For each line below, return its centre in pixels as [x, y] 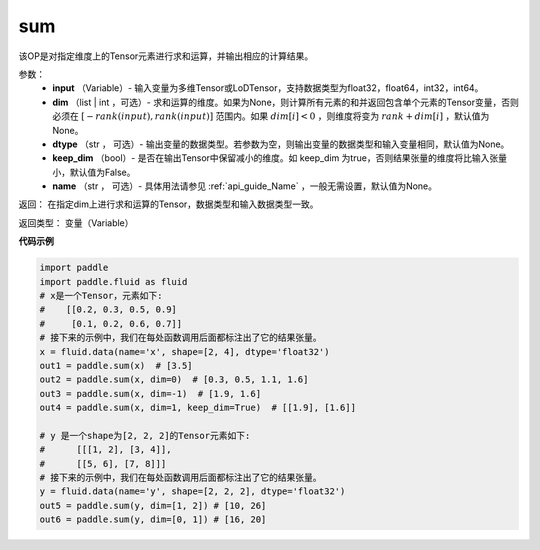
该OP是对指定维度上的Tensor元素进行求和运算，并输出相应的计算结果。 [166, 56]
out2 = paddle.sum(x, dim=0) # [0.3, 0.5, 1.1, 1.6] [174, 379]
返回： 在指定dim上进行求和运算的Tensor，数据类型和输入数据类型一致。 [168, 204]
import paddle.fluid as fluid [113, 281]
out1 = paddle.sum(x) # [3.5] [116, 365]
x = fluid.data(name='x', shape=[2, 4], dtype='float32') [184, 351]
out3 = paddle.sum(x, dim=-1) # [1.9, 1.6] [150, 393]
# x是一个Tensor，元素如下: [101, 295]
